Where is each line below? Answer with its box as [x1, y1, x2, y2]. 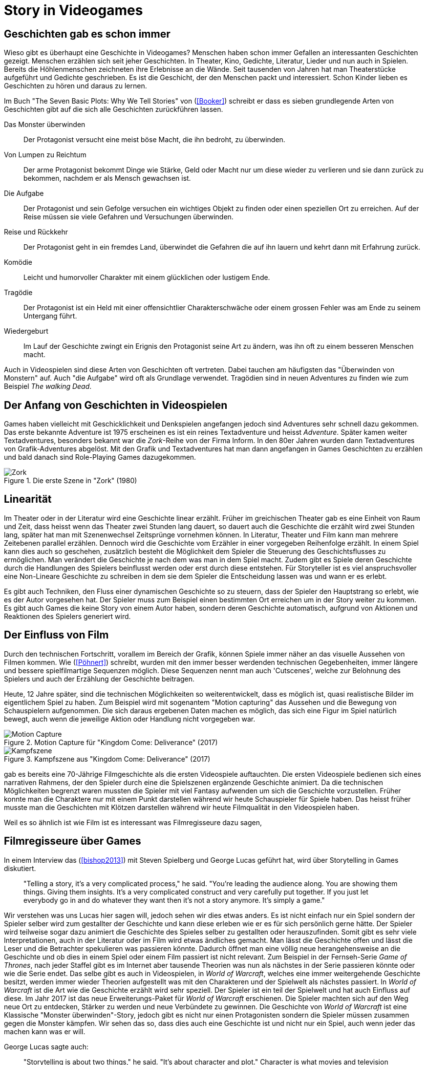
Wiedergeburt [4, 327, 48, 336]
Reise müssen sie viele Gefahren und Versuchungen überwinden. [23, 213, 234, 221]
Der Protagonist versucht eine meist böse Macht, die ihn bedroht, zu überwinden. [23, 135, 285, 144]
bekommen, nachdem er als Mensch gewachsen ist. [23, 174, 191, 183]
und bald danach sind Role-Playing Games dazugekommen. [4, 453, 196, 462]
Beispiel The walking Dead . [4, 382, 92, 391]
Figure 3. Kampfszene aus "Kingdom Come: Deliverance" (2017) [4, 754, 211, 763]
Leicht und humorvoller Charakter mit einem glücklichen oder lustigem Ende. [23, 273, 270, 282]
